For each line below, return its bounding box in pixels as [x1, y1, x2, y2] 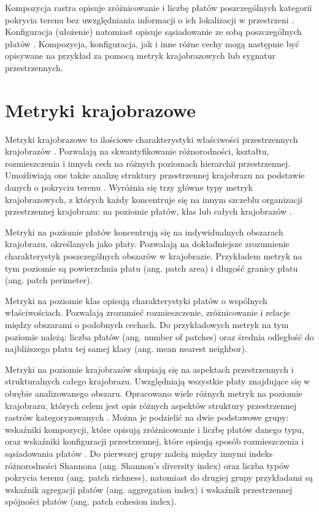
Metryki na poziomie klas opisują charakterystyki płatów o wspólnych [5, 294, 267, 307]
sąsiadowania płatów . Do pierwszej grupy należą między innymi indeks [5, 446, 273, 459]
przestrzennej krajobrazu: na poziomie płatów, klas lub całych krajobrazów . [5, 205, 292, 218]
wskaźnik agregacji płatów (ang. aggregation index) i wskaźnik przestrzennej [5, 483, 293, 495]
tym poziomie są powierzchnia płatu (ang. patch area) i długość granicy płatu [5, 261, 298, 274]
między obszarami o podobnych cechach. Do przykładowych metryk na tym [5, 318, 289, 331]
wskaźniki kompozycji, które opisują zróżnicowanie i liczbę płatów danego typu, [5, 422, 304, 435]
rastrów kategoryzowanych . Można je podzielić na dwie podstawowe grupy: [5, 411, 289, 424]
